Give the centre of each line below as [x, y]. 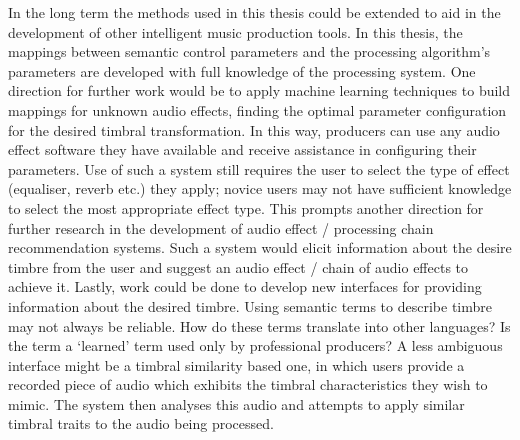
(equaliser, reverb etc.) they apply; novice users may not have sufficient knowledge [260, 188]
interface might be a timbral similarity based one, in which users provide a [236, 364]
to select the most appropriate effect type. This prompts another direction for [246, 207]
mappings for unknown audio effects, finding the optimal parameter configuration [257, 109]
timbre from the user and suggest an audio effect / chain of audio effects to [238, 266]
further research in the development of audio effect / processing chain [221, 227]
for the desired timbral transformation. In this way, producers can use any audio [254, 129]
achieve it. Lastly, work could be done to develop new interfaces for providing [245, 286]
